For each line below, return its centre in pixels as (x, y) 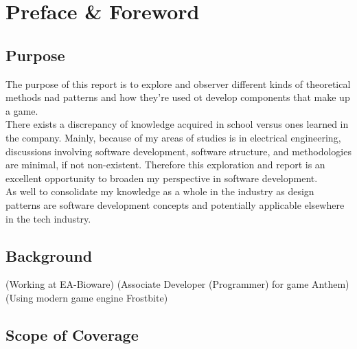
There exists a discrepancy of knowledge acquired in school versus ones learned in (177, 124)
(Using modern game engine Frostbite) (87, 297)
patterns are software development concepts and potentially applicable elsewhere (175, 204)
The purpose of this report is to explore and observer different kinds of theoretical (178, 83)
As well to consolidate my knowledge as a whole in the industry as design (160, 191)
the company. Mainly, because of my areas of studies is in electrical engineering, (173, 137)
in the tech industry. (48, 218)
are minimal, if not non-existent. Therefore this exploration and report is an (165, 165)
